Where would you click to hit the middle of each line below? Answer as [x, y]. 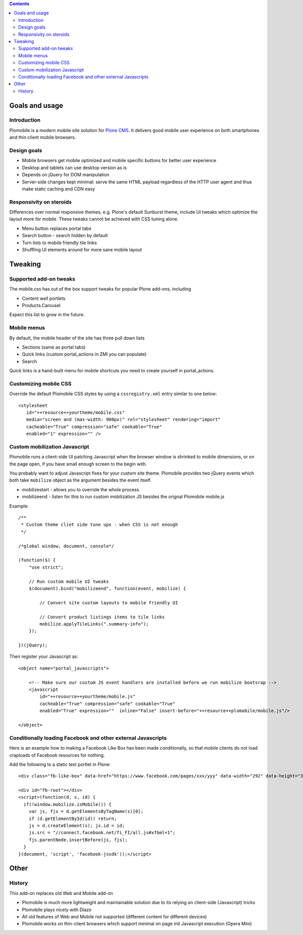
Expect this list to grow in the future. [47, 315]
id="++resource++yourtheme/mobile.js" [88, 697]
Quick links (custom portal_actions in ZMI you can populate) [84, 354]
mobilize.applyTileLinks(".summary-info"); [94, 624]
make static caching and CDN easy [59, 189]
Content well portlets [44, 298]
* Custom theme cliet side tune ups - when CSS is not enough [99, 525]
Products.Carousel [41, 305]
